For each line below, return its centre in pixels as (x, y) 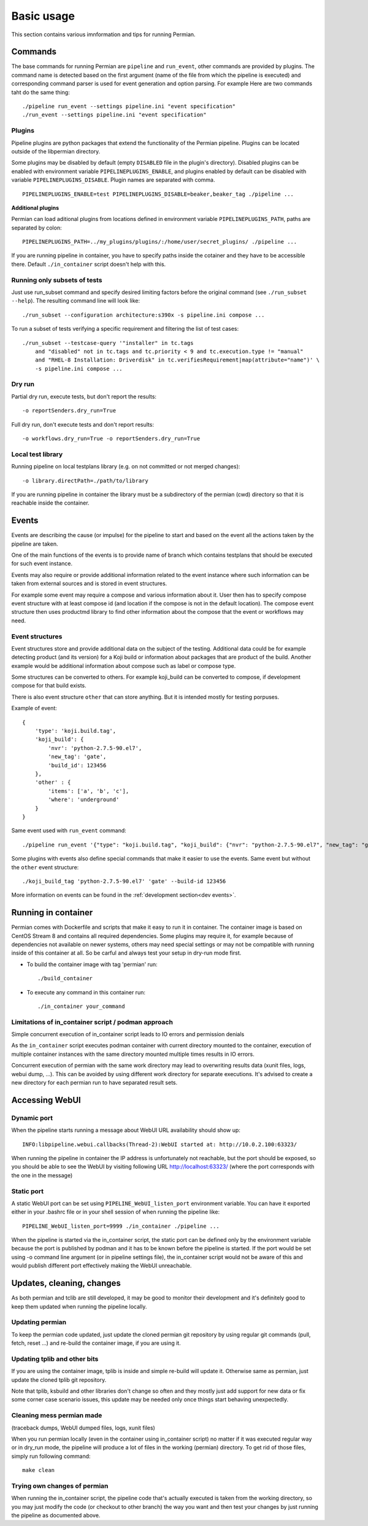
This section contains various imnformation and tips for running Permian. (103, 34)
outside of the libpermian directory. (56, 151)
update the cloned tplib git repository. (59, 1380)
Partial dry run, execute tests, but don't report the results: (84, 397)
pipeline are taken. (35, 544)
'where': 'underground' (84, 800)
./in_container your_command (81, 1006)
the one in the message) (42, 1175)
